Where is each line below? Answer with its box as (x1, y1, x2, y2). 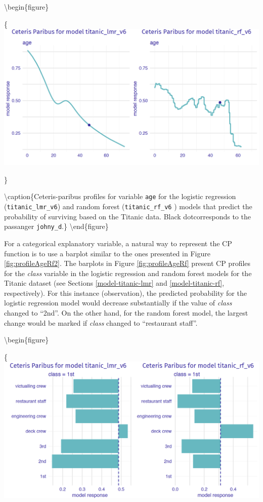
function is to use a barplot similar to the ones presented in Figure (4, 248, 210, 258)
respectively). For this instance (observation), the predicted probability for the (4, 287, 247, 298)
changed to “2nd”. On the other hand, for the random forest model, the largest (4, 307, 248, 318)
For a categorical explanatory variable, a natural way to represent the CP (4, 238, 232, 248)
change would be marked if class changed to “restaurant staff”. (4, 317, 198, 328)
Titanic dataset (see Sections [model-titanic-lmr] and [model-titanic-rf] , (4, 278, 225, 288)
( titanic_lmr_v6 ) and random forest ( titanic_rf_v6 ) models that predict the (4, 201, 252, 212)
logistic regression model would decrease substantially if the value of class (4, 297, 232, 308)
